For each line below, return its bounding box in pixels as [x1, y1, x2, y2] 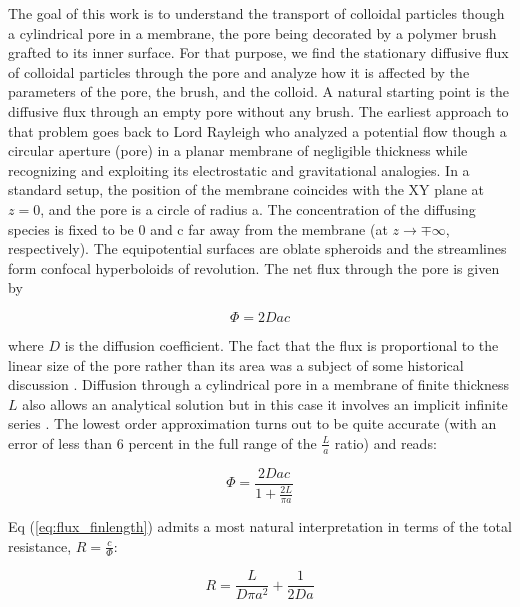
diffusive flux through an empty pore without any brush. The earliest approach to [8, 100, 509, 121]
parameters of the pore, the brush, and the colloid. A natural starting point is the [8, 81, 510, 102]
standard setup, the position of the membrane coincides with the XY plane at [8, 179, 484, 200]
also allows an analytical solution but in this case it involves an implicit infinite [22, 393, 508, 414]
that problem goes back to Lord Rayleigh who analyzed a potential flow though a [8, 120, 507, 141]
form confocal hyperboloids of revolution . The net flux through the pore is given [8, 257, 500, 278]
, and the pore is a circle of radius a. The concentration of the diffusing [40, 198, 476, 219]
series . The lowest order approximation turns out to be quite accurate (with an [8, 413, 497, 434]
